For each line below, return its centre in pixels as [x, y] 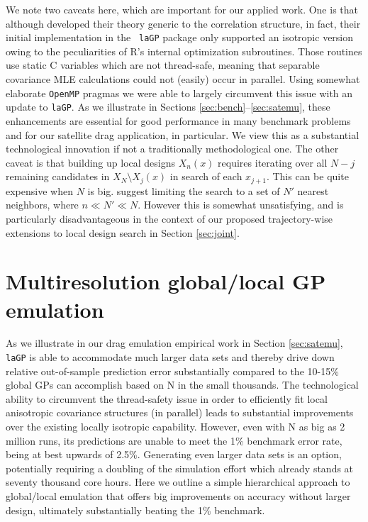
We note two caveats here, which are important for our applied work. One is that [182, 9]
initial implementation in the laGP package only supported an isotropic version [180, 37]
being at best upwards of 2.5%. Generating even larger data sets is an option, [174, 454]
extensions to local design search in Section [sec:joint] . [123, 232]
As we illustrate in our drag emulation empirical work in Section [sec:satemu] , [174, 343]
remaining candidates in [58, 176]
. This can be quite [307, 176]
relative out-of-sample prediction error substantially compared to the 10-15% [172, 371]
